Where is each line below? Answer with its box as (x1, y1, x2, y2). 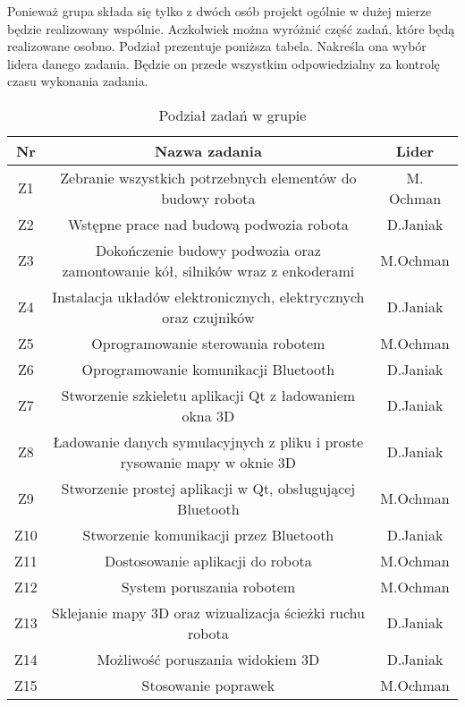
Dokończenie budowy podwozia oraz (95, 239, 321, 260)
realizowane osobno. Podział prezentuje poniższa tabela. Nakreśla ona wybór (7, 37, 427, 55)
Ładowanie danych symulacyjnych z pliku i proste (53, 430, 364, 452)
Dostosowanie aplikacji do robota (105, 549, 312, 571)
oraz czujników (162, 306, 255, 328)
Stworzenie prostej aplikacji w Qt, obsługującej (61, 477, 356, 498)
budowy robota (161, 187, 256, 209)
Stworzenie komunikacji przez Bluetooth (82, 524, 334, 545)
